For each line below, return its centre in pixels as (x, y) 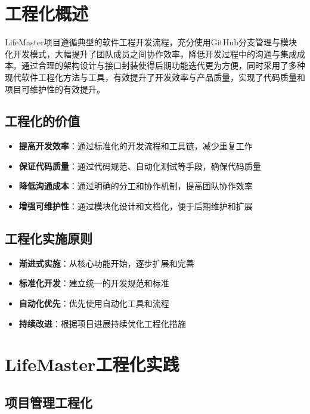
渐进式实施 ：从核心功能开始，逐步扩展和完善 (106, 263)
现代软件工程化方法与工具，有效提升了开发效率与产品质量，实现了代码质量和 (155, 77)
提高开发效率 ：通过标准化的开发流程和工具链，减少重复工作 (136, 146)
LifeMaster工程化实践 (92, 364)
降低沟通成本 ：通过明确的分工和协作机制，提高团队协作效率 (136, 186)
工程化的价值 (42, 121)
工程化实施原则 (49, 238)
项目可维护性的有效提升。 (55, 89)
